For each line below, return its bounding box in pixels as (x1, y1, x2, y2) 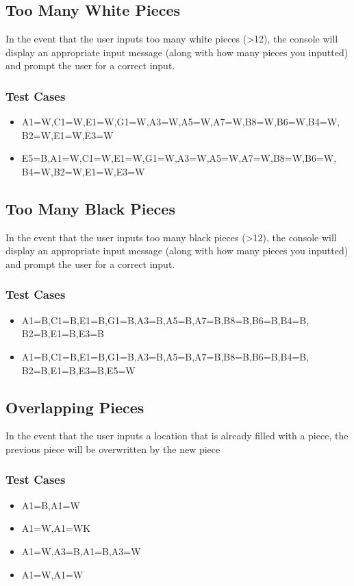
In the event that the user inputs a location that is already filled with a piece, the (5, 428, 349, 443)
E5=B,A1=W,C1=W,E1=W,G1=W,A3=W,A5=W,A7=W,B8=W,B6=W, (21, 151, 337, 165)
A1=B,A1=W (21, 498, 80, 512)
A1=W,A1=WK (21, 521, 91, 535)
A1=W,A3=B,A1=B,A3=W (21, 544, 141, 558)
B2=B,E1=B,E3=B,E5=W (21, 363, 136, 377)
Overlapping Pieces (5, 396, 144, 417)
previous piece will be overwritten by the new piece (5, 441, 220, 456)
